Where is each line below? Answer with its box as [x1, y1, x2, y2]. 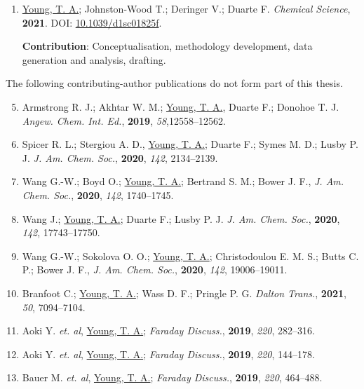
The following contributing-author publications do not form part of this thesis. [6, 76, 343, 90]
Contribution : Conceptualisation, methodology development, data [22, 39, 313, 53]
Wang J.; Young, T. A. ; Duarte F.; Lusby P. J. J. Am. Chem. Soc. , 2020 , [22, 211, 340, 226]
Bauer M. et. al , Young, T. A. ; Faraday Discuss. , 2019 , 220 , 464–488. [22, 370, 323, 385]
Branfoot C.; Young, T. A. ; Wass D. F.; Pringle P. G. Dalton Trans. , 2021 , [22, 285, 346, 300]
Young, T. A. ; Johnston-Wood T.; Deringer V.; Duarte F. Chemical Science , [22, 1, 351, 15]
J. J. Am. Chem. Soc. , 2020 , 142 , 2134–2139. [22, 150, 218, 165]
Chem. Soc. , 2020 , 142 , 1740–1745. [22, 187, 174, 202]
